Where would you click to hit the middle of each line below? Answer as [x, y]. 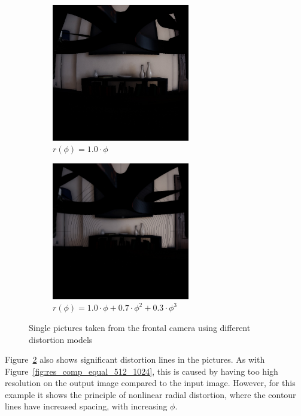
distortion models [61, 339]
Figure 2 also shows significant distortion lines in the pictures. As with [135, 359]
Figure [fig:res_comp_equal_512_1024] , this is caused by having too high [142, 371]
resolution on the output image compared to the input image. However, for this [150, 383]
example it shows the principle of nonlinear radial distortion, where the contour [150, 394]
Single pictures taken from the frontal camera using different [140, 327]
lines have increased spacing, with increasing [86, 406]
